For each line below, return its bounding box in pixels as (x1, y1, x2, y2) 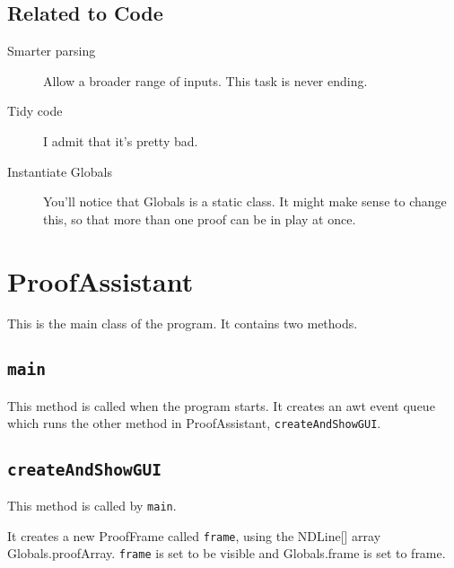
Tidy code (7, 101, 63, 120)
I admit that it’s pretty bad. (43, 131, 198, 150)
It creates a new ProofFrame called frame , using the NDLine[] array (7, 526, 381, 545)
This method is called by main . (7, 495, 177, 514)
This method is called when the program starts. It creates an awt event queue (7, 396, 435, 415)
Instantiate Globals (7, 162, 112, 180)
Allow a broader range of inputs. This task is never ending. (43, 71, 368, 90)
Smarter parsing (7, 41, 96, 60)
